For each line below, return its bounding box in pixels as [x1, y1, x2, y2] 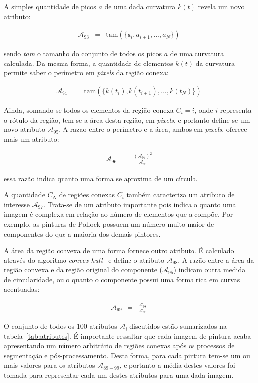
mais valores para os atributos [4, 360, 95, 370]
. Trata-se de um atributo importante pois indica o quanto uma [43, 199, 236, 209]
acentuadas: [4, 284, 40, 294]
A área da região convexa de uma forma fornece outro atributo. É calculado [4, 245, 234, 255]
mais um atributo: [4, 133, 59, 144]
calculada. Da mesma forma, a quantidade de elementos [4, 58, 173, 68]
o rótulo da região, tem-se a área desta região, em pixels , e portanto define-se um [4, 114, 250, 125]
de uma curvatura [170, 48, 224, 59]
